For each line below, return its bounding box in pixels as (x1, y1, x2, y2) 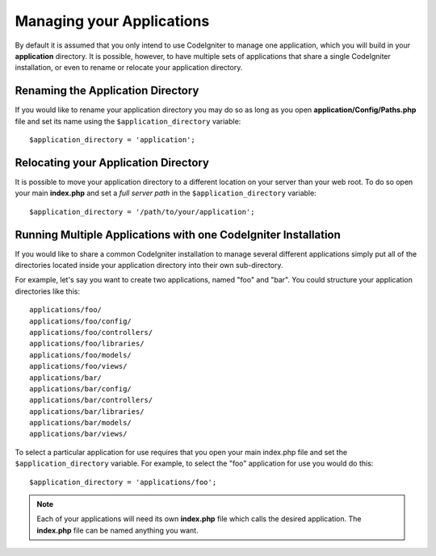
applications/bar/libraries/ (29, 407, 145, 416)
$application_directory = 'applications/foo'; (29, 477, 217, 487)
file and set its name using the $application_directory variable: (15, 116, 241, 126)
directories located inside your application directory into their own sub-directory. (15, 261, 283, 270)
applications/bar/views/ (29, 429, 128, 439)
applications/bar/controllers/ (29, 395, 153, 405)
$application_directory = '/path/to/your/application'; (29, 207, 255, 216)
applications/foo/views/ (29, 362, 128, 371)
